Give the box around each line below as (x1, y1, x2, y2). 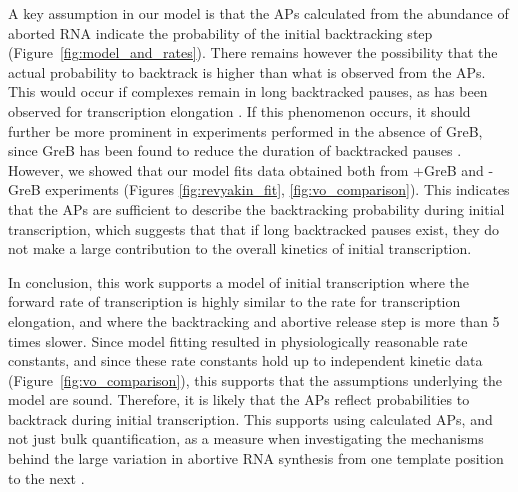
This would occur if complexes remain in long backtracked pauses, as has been (8, 81, 488, 102)
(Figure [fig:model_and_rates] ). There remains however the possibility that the (8, 42, 498, 63)
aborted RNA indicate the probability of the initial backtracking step (8, 22, 433, 43)
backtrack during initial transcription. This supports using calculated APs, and (8, 408, 493, 429)
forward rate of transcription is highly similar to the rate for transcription (8, 291, 461, 312)
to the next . (8, 467, 85, 488)
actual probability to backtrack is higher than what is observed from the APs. (8, 61, 486, 82)
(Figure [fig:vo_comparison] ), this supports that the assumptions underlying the (8, 369, 503, 390)
